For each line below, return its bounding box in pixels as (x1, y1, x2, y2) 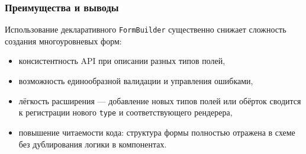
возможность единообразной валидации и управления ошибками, (18, 75, 253, 87)
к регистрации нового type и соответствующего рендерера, (18, 106, 233, 118)
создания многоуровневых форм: (5, 34, 122, 47)
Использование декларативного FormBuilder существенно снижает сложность (5, 23, 286, 36)
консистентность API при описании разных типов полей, (18, 54, 226, 67)
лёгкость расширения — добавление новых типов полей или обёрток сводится (18, 94, 301, 107)
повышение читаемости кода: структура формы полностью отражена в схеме (18, 126, 295, 138)
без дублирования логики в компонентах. (18, 137, 167, 150)
